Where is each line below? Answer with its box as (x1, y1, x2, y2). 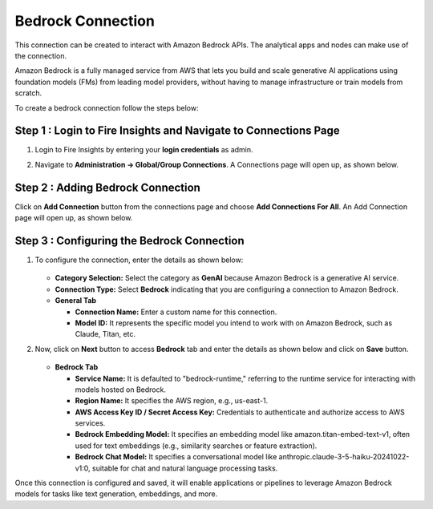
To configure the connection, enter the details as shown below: (34, 255, 244, 265)
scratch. (14, 88, 42, 98)
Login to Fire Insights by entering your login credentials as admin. (34, 145, 253, 155)
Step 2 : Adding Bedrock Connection (14, 180, 200, 194)
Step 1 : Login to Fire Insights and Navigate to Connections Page (14, 124, 340, 138)
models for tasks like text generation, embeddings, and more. (14, 489, 218, 499)
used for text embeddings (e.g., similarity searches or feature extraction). (75, 441, 318, 450)
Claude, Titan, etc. (75, 329, 136, 339)
